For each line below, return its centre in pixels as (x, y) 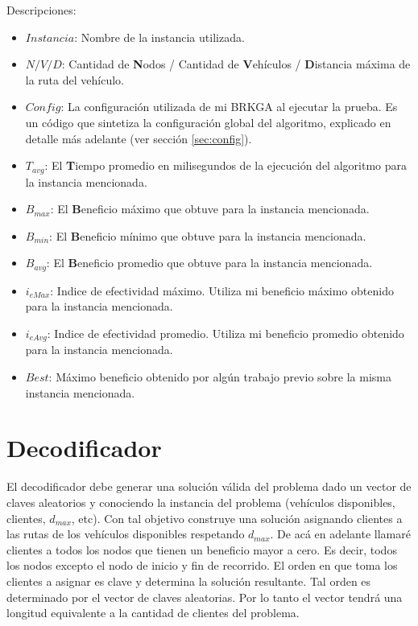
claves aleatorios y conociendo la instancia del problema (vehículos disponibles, (201, 502)
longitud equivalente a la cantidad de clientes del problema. (153, 613)
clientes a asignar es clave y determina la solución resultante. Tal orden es (189, 581)
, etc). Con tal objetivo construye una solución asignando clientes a (237, 518)
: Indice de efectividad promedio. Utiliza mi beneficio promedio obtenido (226, 334)
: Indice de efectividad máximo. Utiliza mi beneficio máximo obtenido (222, 290)
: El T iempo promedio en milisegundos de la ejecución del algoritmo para (226, 165)
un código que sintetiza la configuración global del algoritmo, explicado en (208, 122)
